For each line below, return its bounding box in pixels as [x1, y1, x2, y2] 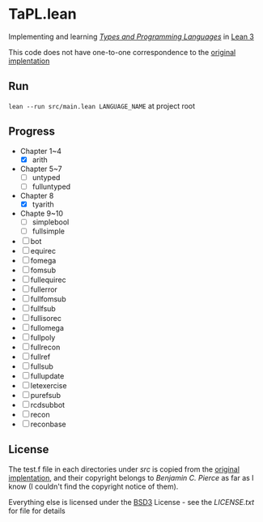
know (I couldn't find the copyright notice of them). [8, 481, 179, 491]
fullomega [30, 323, 65, 332]
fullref [30, 352, 51, 362]
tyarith [32, 199, 54, 209]
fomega [30, 255, 57, 265]
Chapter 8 [19, 190, 54, 200]
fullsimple [32, 226, 65, 236]
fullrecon [30, 342, 61, 352]
